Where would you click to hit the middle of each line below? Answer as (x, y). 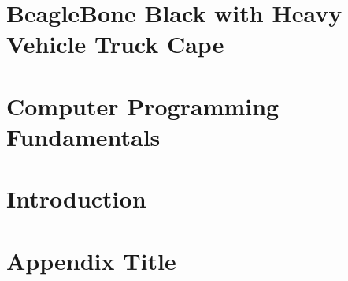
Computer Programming (143, 105)
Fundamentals (83, 136)
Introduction (76, 199)
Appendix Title (91, 260)
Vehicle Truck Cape (115, 44)
